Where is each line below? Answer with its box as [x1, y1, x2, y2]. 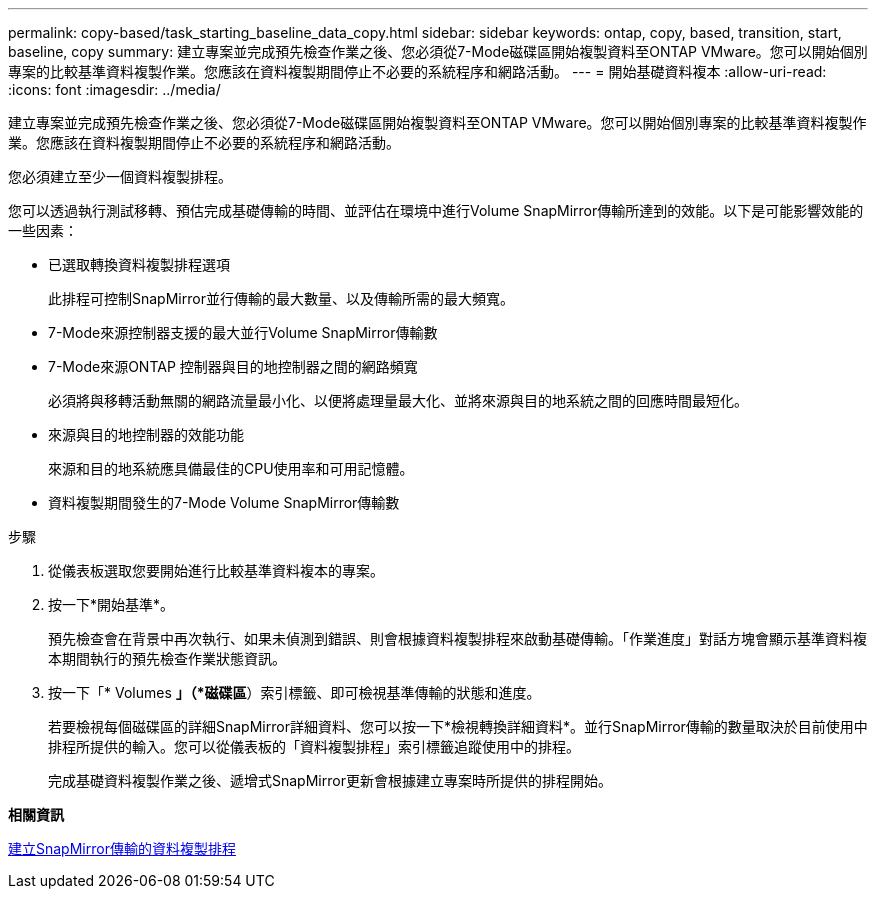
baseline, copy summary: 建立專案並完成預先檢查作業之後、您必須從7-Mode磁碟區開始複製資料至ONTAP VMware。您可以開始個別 [8, 43, 868, 60]
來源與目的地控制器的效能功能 [48, 426, 244, 443]
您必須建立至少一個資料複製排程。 [8, 168, 232, 185]
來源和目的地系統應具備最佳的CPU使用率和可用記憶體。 [48, 460, 414, 477]
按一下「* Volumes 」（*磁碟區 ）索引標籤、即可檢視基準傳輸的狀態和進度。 [48, 684, 541, 701]
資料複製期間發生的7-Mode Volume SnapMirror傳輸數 [48, 494, 400, 511]
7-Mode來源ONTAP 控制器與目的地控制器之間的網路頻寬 [48, 358, 418, 375]
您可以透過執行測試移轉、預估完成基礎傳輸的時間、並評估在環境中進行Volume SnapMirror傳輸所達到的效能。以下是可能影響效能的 [8, 202, 864, 219]
